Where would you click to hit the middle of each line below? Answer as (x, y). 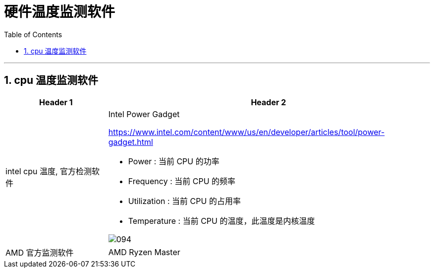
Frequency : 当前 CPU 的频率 (182, 181)
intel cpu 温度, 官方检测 (49, 171)
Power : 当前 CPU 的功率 (174, 161)
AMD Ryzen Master (144, 252)
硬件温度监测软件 (60, 12)
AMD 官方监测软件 (40, 252)
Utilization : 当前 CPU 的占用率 (184, 201)
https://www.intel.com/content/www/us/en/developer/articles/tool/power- (246, 132)
